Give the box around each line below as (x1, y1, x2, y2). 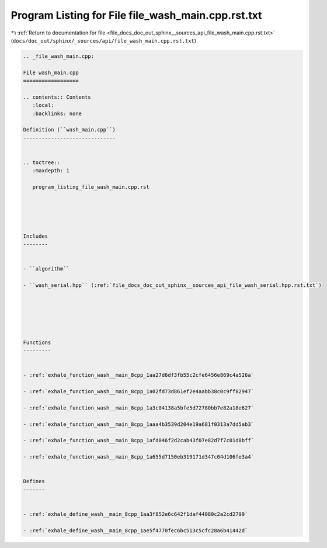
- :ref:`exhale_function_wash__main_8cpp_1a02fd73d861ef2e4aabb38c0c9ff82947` (23, 388, 254, 394)
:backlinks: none (32, 110, 82, 117)
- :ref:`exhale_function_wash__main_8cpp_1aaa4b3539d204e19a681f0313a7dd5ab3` (23, 421, 254, 428)
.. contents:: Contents (23, 93, 92, 100)
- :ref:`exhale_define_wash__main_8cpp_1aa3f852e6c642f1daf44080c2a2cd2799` (23, 511, 248, 517)
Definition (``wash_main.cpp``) (23, 126, 116, 133)
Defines (23, 478, 45, 485)
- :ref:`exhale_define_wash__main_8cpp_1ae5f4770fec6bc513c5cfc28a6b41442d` (23, 527, 248, 534)
